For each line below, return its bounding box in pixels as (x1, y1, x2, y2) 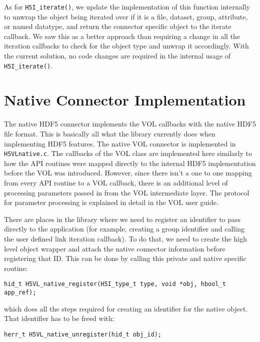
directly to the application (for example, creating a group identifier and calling (4, 223, 244, 234)
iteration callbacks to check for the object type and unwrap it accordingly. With (4, 40, 249, 51)
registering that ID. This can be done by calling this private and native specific (4, 253, 246, 263)
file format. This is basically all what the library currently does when (4, 128, 215, 138)
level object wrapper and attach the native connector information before (4, 243, 225, 253)
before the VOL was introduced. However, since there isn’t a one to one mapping (4, 167, 252, 178)
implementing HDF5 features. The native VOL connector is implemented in (4, 138, 236, 148)
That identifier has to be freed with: (4, 313, 114, 323)
